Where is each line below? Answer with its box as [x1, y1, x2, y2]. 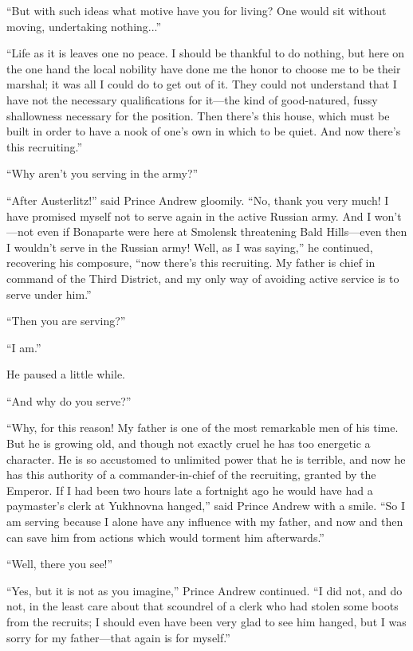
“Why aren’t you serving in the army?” [6, 165, 199, 182]
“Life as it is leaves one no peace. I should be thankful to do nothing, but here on [6, 45, 405, 61]
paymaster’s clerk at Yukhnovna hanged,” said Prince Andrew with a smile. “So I [6, 497, 405, 514]
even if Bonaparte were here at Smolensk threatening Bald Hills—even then [37, 223, 407, 240]
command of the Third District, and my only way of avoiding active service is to [6, 269, 399, 286]
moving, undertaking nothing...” [6, 18, 162, 34]
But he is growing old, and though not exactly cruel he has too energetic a [6, 435, 371, 452]
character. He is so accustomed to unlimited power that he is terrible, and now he [6, 450, 406, 467]
